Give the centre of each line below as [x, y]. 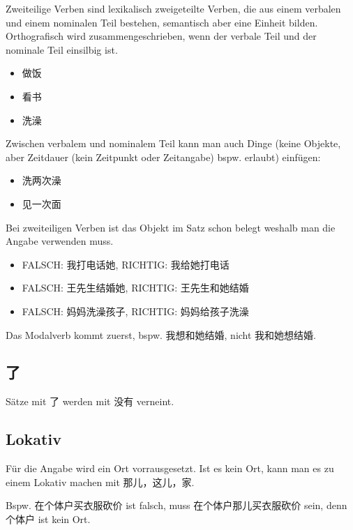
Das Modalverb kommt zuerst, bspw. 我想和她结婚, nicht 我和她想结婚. [161, 334]
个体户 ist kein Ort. [48, 518]
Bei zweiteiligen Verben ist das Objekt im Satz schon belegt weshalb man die [171, 227]
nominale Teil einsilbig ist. [62, 49]
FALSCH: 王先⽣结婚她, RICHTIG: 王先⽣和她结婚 [135, 288]
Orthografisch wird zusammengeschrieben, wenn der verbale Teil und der [161, 36]
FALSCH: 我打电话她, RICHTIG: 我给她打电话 [126, 264]
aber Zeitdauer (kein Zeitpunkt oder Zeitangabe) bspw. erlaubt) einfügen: [163, 157]
